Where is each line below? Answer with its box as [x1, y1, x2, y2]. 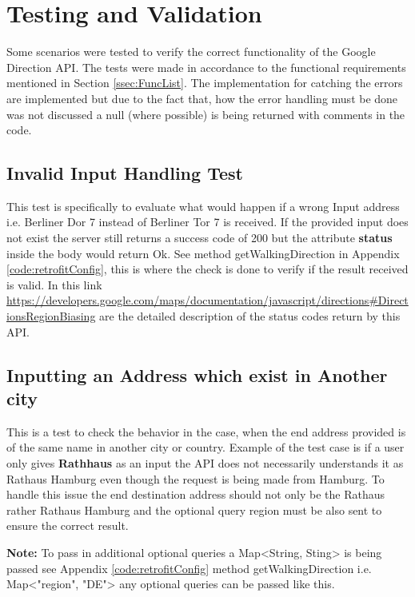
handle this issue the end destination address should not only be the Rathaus [6, 486, 385, 503]
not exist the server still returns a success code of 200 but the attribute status [6, 229, 393, 246]
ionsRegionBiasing [6, 308, 96, 324]
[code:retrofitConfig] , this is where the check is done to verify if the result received [6, 261, 409, 277]
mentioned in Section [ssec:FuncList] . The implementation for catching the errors [6, 74, 403, 91]
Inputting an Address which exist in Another [6, 362, 388, 387]
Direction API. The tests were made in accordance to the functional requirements [6, 58, 406, 75]
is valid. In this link [6, 276, 102, 293]
